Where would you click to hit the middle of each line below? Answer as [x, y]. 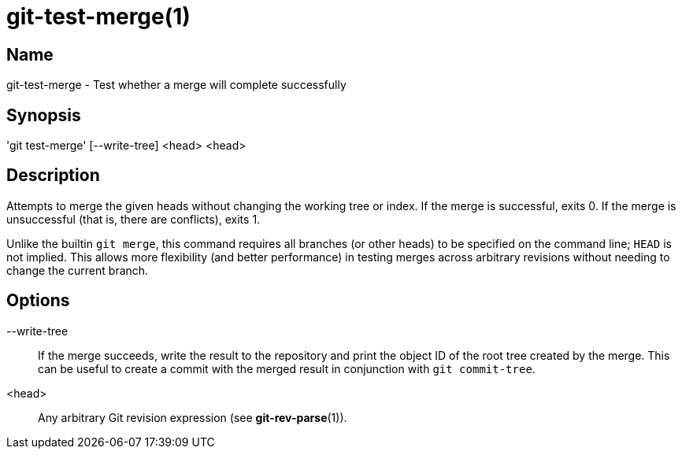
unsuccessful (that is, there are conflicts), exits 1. [133, 219]
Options [38, 301]
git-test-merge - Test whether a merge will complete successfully [176, 85]
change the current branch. [78, 270]
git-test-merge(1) [98, 17]
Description [53, 176]
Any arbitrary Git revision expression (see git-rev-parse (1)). [193, 417]
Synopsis [44, 115]
